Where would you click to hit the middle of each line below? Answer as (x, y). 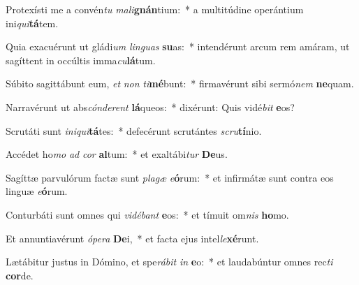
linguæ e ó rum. (37, 191)
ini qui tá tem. (32, 23)
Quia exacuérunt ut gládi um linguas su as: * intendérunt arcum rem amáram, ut (178, 46)
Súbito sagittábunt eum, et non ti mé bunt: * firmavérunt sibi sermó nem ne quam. (180, 83)
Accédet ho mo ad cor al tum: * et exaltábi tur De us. (117, 154)
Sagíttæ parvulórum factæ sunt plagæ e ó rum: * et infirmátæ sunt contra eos (170, 177)
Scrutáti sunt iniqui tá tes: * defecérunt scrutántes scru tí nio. (134, 130)
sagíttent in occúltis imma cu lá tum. (81, 60)
